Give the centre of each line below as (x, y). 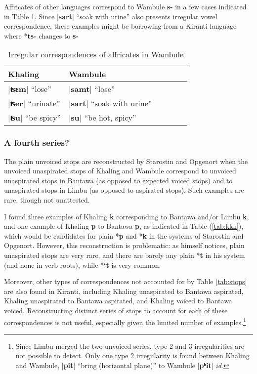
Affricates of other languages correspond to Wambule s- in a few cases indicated (125, 6)
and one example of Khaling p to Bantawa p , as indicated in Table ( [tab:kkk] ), (124, 226)
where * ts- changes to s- (41, 35)
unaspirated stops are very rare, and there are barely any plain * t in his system (125, 255)
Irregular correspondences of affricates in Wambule (96, 54)
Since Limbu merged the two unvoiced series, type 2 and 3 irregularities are (130, 346)
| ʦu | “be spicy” (34, 118)
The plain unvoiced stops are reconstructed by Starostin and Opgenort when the (126, 161)
